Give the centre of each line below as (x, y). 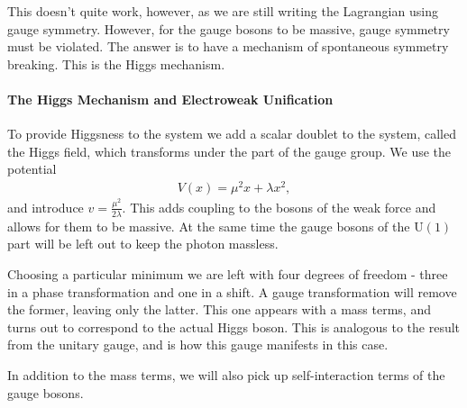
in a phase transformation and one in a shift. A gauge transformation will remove (232, 291)
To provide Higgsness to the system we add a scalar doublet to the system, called (232, 134)
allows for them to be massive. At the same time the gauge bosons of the (209, 226)
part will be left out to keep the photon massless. (143, 244)
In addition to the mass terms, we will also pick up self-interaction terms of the (226, 374)
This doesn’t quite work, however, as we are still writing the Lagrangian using (223, 11)
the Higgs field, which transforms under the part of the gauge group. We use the (229, 151)
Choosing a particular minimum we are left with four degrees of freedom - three (228, 273)
